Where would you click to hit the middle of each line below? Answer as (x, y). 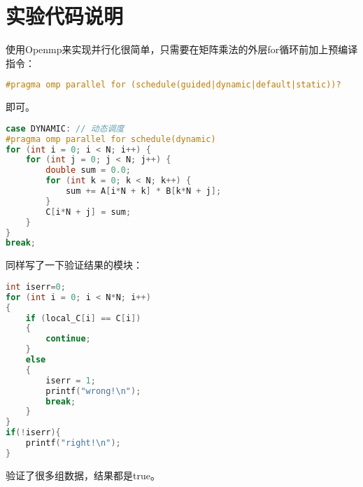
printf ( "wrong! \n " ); (93, 391)
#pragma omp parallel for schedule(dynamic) (111, 139)
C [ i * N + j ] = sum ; (88, 212)
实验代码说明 (65, 16)
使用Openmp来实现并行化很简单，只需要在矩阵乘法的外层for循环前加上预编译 (182, 49)
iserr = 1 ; (71, 380)
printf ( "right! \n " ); (73, 443)
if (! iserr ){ (33, 433)
